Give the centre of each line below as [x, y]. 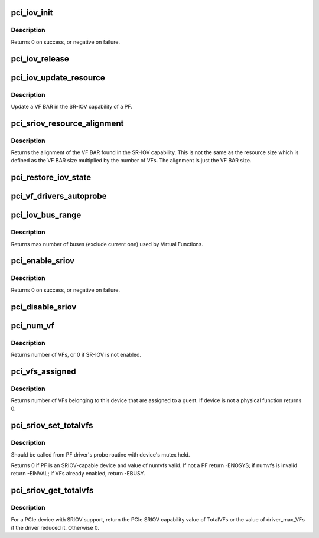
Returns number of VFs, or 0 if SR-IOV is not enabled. [76, 355]
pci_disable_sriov [44, 307]
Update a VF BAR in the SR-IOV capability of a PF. [72, 106]
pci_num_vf [32, 326]
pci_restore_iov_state [51, 177]
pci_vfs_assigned [43, 371]
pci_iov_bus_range [46, 215]
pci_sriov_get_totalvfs [52, 490]
